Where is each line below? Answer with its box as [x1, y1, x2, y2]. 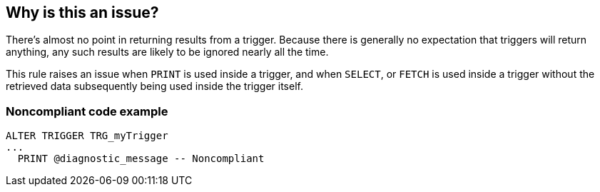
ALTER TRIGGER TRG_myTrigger [6, 130, 168, 142]
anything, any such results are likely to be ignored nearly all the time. [6, 46, 329, 59]
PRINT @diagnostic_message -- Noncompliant [17, 153, 265, 165]
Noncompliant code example [6, 103, 168, 118]
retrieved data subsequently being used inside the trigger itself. [6, 80, 303, 93]
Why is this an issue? [6, 4, 159, 21]
